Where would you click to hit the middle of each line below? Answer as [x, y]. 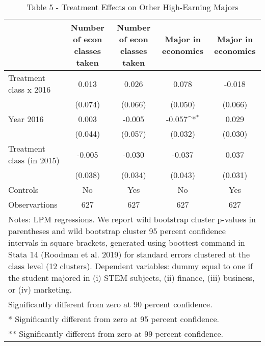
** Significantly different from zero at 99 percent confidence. [116, 334]
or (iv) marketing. [40, 289]
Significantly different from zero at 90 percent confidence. [110, 304]
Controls [23, 190]
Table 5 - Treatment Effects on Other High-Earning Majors [132, 7]
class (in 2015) [34, 160]
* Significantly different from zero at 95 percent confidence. [114, 319]
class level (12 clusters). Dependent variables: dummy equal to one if [130, 266]
